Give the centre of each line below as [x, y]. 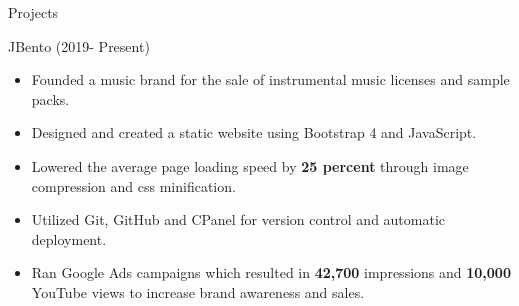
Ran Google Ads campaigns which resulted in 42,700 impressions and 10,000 [271, 272]
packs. [50, 98]
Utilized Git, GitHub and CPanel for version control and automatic [238, 219]
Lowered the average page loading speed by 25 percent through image [250, 165]
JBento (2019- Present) [79, 45]
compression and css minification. [133, 185]
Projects [33, 12]
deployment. [69, 238]
